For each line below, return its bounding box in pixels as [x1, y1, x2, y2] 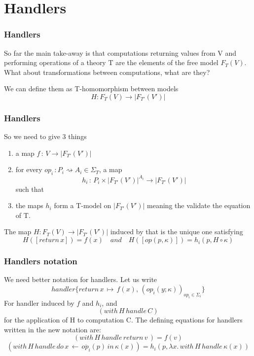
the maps [15, 200, 43, 211]
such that [15, 183, 44, 194]
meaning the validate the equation [147, 200, 251, 211]
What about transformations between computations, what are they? [4, 67, 210, 77]
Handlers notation [4, 254, 77, 267]
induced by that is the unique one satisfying [110, 226, 243, 237]
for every [15, 164, 42, 175]
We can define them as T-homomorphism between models [4, 83, 179, 94]
